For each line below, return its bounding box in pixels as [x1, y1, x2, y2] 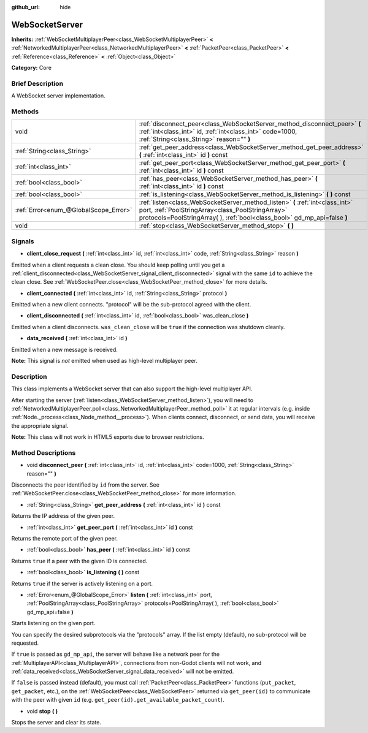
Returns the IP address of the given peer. [11, 512, 115, 520]
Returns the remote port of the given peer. [11, 534, 118, 542]
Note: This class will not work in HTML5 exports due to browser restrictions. [11, 433, 204, 441]
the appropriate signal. [11, 422, 69, 429]
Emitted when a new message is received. [11, 346, 118, 353]
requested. [11, 639, 39, 647]
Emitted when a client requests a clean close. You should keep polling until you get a [11, 261, 225, 268]
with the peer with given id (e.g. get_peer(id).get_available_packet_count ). [11, 696, 224, 704]
